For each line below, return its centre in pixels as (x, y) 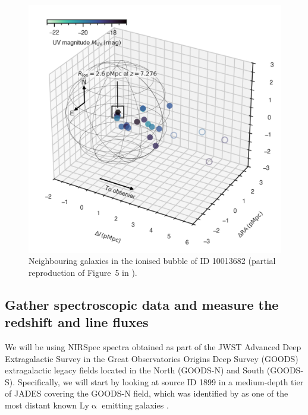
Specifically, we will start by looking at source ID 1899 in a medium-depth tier (161, 381)
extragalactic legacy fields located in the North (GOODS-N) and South (135, 370)
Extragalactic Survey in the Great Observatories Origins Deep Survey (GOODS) (152, 358)
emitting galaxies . (135, 405)
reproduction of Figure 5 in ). (83, 272)
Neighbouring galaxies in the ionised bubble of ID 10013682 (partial (152, 261)
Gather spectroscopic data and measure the (142, 304)
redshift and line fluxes (77, 322)
